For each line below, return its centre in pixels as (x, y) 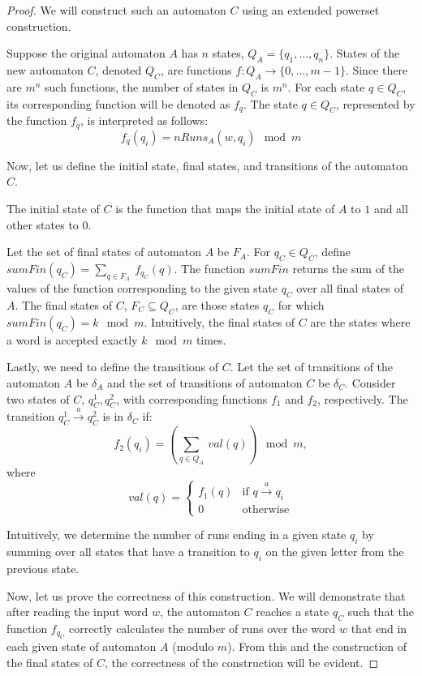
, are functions (196, 69)
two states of (38, 398)
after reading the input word (78, 612)
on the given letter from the (335, 552)
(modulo (193, 646)
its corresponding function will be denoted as (118, 103)
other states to (43, 224)
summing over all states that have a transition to (128, 552)
